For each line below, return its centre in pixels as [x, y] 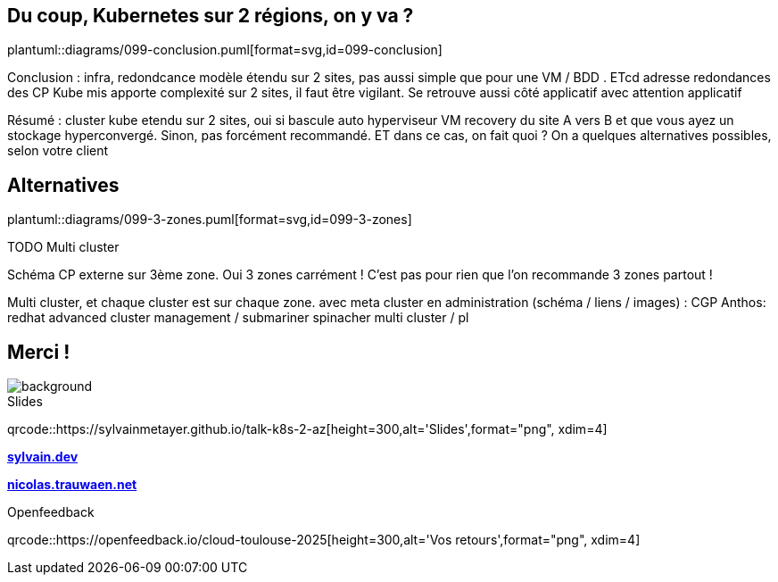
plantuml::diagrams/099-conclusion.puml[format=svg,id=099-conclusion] [225, 50]
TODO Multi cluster [63, 247]
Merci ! [39, 352]
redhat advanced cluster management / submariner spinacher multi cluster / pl [238, 318]
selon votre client [58, 151]
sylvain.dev [43, 457]
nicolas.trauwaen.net [72, 485]
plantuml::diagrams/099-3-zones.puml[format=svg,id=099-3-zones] [210, 220]
